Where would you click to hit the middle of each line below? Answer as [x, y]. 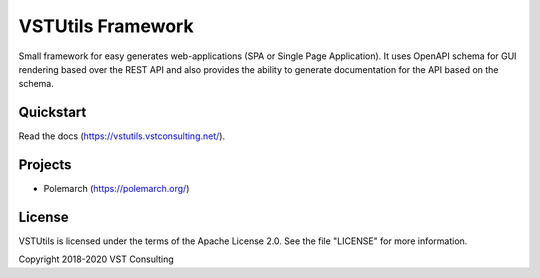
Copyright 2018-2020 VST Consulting [96, 259]
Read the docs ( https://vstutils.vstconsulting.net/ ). [121, 136]
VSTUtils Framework [106, 26]
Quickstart [52, 112]
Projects [45, 165]
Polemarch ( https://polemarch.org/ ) [116, 189]
